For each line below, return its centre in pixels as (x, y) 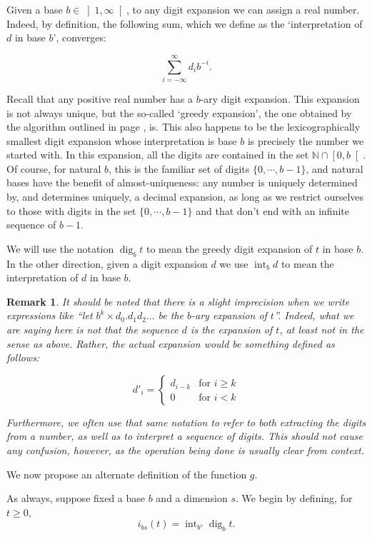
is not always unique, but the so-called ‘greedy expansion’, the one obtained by (179, 112)
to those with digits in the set (71, 210)
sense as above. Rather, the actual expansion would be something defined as (171, 343)
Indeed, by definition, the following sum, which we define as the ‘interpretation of (185, 23)
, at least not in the (322, 330)
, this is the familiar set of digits (179, 168)
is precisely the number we (306, 140)
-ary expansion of (229, 315)
